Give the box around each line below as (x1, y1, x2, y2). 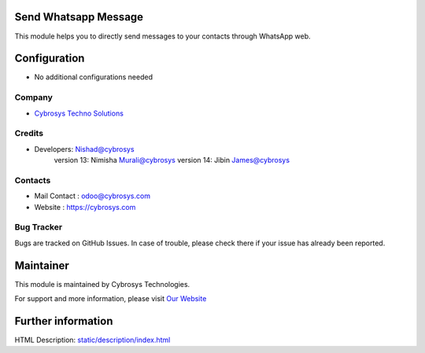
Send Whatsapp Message (14, 10, 144, 24)
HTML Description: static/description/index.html (14, 335, 171, 344)
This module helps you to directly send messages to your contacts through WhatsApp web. (14, 31, 311, 41)
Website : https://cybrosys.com (34, 202, 136, 211)
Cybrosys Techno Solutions (34, 108, 124, 118)
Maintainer (14, 259, 70, 272)
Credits (14, 128, 43, 139)
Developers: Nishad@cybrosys (34, 144, 135, 153)
